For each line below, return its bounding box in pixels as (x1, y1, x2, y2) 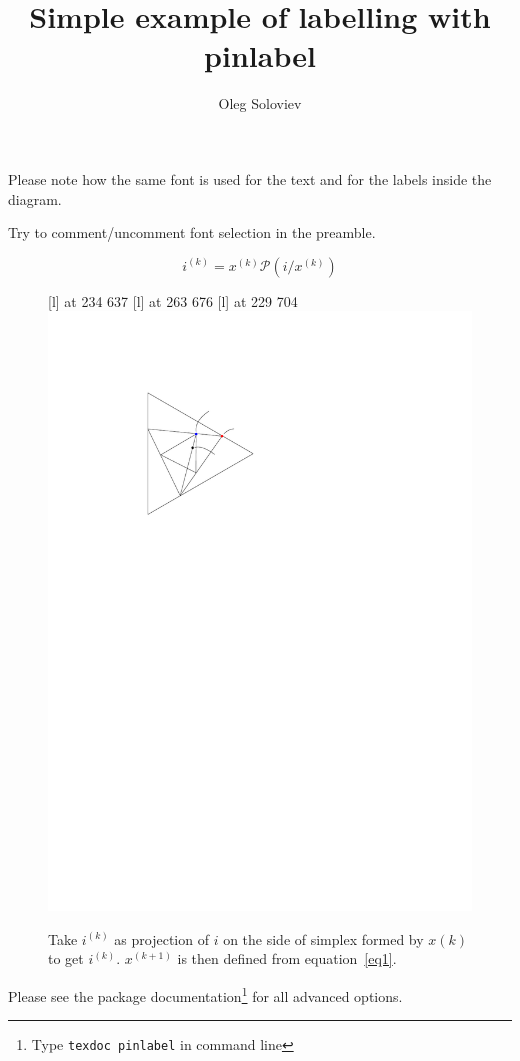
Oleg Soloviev (218, 93, 302, 114)
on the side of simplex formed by (223, 928, 424, 949)
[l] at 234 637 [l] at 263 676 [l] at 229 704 (48, 290, 298, 311)
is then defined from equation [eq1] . (177, 948, 397, 969)
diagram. (8, 188, 62, 209)
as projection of (114, 928, 209, 949)
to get (48, 948, 84, 969)
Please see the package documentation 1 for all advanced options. (8, 982, 403, 1006)
